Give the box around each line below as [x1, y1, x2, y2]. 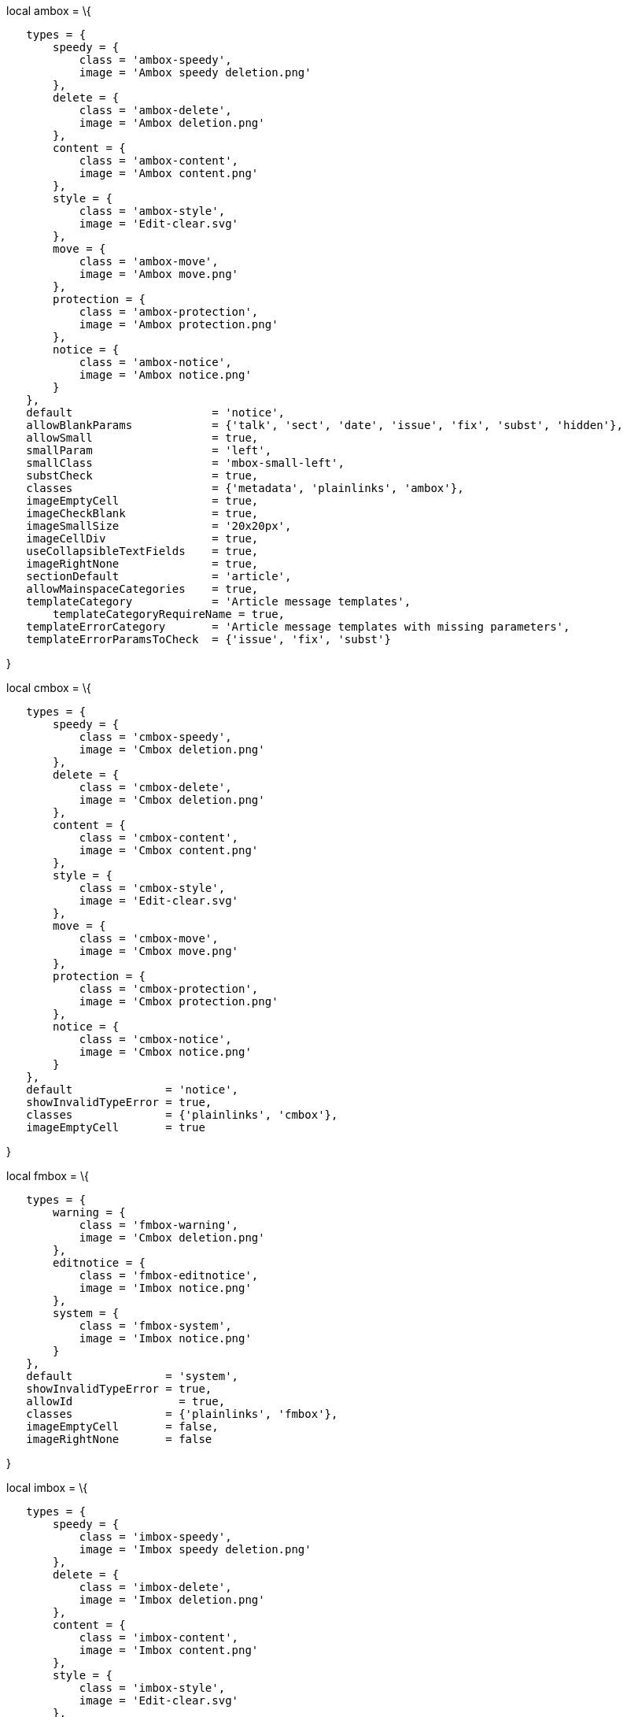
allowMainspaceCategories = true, [26, 583, 259, 595]
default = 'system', [26, 1370, 239, 1382]
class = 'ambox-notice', [79, 356, 232, 368]
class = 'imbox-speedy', [79, 1530, 232, 1543]
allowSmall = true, [26, 431, 259, 444]
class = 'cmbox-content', [79, 831, 239, 844]
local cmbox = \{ [6, 681, 91, 694]
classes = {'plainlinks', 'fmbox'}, [26, 1408, 338, 1420]
